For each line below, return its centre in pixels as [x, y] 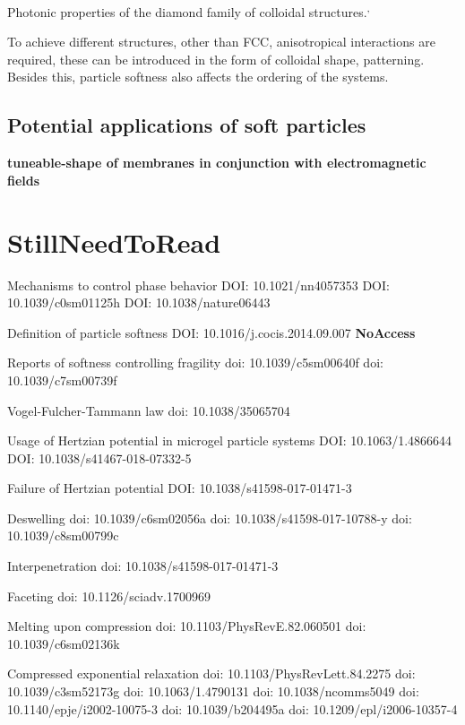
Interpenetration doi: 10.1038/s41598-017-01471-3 [143, 566]
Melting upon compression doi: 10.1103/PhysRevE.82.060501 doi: [187, 626]
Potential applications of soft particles [187, 125]
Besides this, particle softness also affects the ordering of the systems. [198, 77]
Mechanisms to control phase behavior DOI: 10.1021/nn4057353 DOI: [198, 285]
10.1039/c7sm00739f [62, 380]
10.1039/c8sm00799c [63, 535]
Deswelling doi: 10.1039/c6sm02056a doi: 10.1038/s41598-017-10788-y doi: [210, 518]
